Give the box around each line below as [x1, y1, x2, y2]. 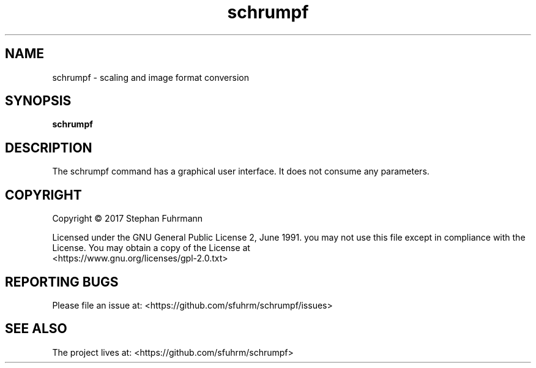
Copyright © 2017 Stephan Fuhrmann [52, 213, 203, 224]
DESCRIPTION [5, 140, 92, 156]
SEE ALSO [5, 321, 67, 337]
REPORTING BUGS [5, 274, 119, 290]
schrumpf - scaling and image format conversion [52, 72, 249, 83]
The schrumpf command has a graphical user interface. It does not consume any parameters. [52, 166, 430, 177]
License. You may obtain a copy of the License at [52, 242, 250, 253]
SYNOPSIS [5, 93, 72, 109]
